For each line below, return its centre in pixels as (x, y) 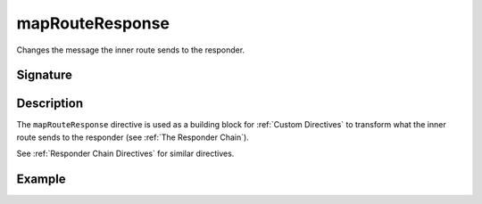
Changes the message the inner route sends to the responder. (131, 50)
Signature (45, 75)
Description (50, 104)
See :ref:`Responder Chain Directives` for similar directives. (125, 154)
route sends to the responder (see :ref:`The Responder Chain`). (133, 137)
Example (41, 180)
